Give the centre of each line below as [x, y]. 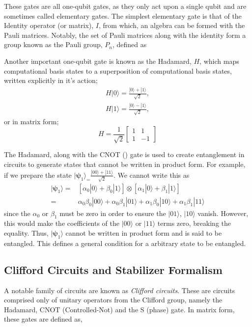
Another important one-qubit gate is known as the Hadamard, [98, 61]
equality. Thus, [26, 233]
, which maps [219, 61]
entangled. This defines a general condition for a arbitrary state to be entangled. [125, 243]
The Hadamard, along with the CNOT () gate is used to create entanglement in [124, 154]
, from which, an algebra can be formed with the [172, 25]
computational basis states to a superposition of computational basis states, [118, 70]
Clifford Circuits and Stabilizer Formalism [113, 269]
